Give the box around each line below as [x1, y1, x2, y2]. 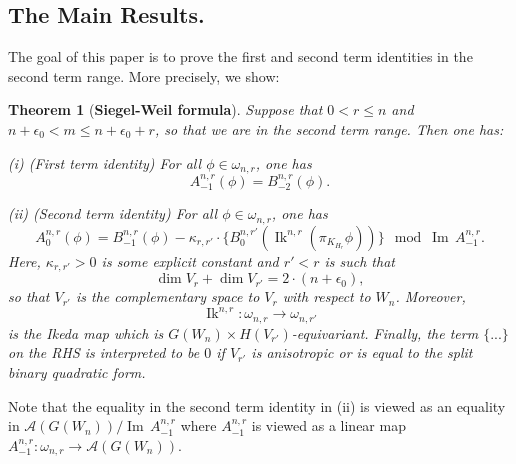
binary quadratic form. [8, 361, 146, 382]
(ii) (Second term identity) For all [8, 203, 218, 224]
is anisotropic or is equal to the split [251, 342, 473, 363]
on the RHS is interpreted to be [8, 342, 200, 363]
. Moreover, [395, 286, 466, 307]
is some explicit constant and [101, 250, 279, 271]
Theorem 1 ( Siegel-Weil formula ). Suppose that [8, 99, 323, 120]
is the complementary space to [75, 286, 260, 307]
